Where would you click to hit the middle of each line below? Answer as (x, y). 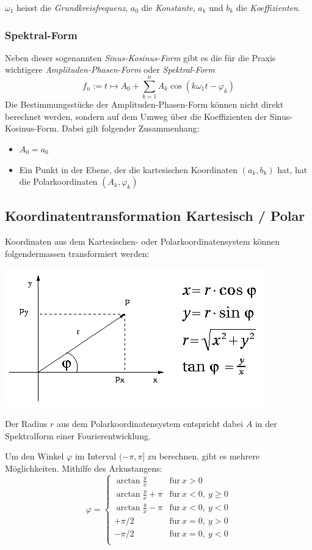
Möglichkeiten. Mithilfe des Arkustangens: (84, 468)
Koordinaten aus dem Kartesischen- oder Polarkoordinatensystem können (142, 241)
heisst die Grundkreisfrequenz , (72, 7)
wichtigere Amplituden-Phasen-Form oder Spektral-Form (110, 69)
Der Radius (26, 424)
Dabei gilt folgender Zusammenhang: (130, 128)
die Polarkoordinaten (58, 181)
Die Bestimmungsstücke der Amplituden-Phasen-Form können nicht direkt (144, 104)
